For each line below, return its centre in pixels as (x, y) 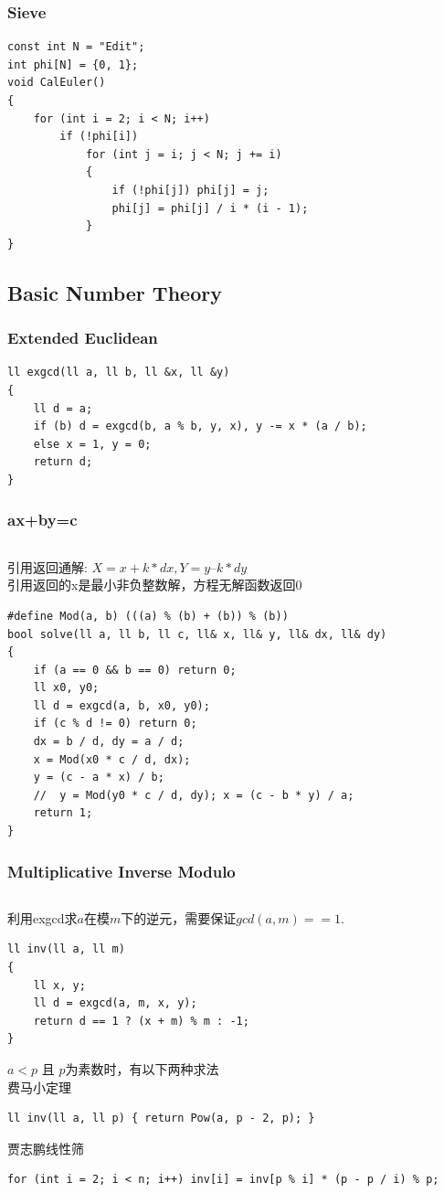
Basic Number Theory (115, 292)
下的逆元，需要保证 (179, 917)
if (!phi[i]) (99, 137)
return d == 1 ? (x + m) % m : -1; (141, 1021)
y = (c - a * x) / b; (99, 778)
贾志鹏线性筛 (46, 1148)
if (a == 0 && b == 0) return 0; (135, 670)
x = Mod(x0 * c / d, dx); (112, 759)
